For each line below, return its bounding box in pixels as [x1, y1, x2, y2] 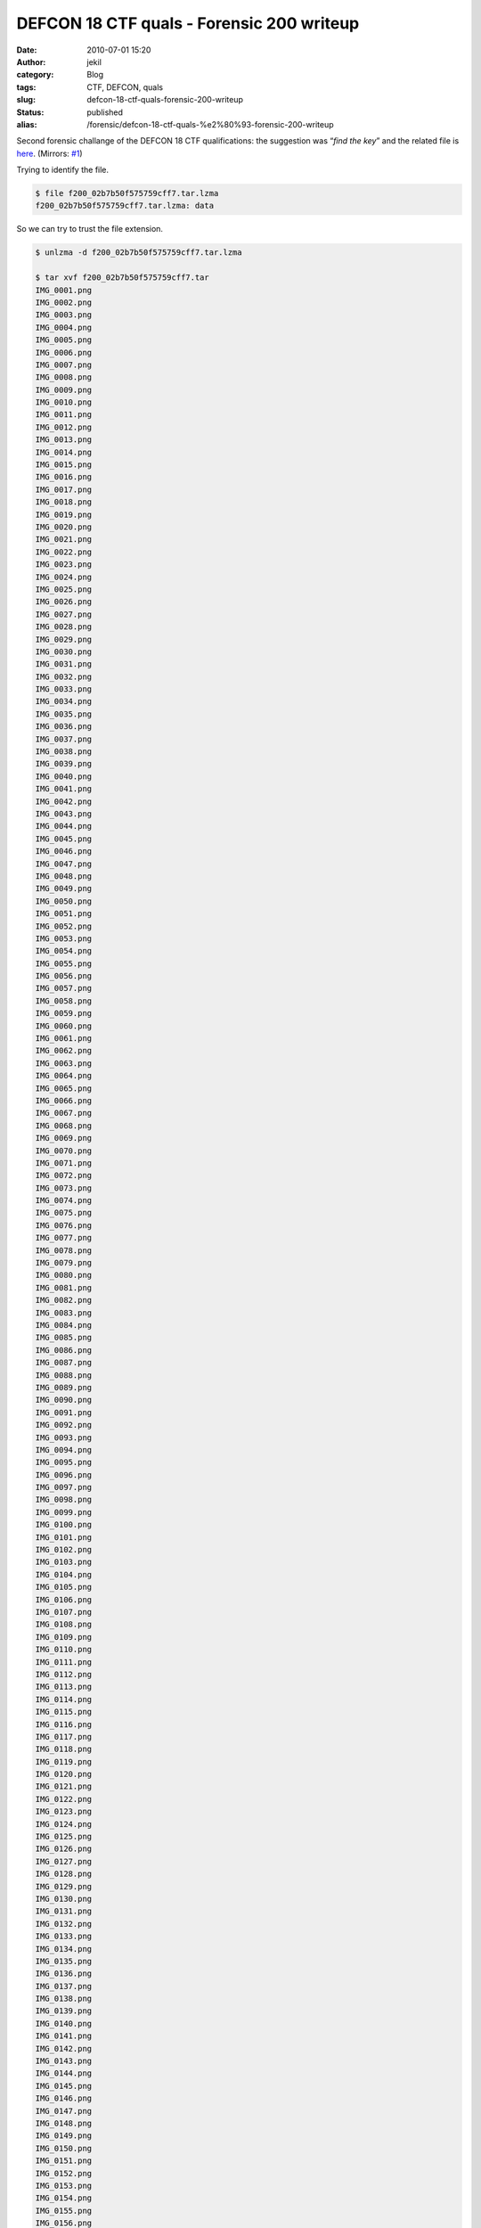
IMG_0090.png [35, 1395, 93, 1405]
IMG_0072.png [35, 1170, 93, 1181]
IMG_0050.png [35, 896, 93, 906]
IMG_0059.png [35, 1008, 93, 1019]
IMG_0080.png [35, 1270, 93, 1281]
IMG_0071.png [35, 1158, 93, 1167]
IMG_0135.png [35, 1956, 93, 1966]
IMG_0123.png [35, 1806, 93, 1817]
